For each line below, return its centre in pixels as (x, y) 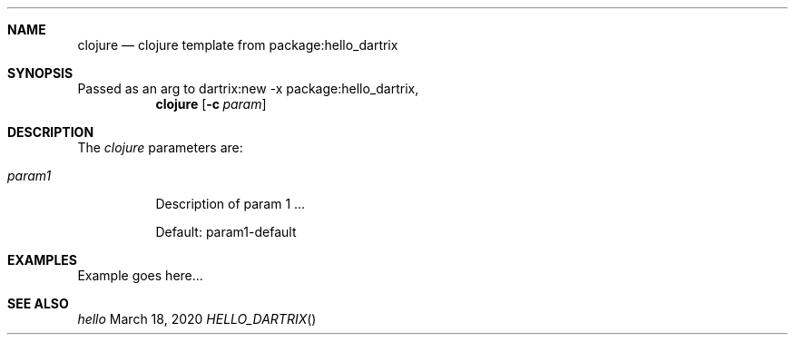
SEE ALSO (38, 303)
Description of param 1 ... (231, 204)
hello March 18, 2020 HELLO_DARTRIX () (197, 319)
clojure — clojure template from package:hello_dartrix (238, 45)
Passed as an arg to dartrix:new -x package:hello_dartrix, (248, 88)
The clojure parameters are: (160, 147)
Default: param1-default (226, 232)
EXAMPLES (42, 260)
